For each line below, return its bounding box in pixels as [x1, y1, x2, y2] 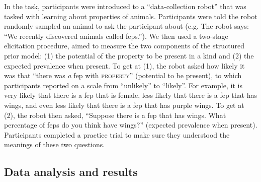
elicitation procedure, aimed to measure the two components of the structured [4, 40, 244, 51]
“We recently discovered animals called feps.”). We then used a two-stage [4, 30, 228, 41]
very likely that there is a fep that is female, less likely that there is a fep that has [4, 90, 257, 100]
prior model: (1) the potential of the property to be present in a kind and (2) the [4, 50, 254, 60]
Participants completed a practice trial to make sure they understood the [4, 129, 230, 140]
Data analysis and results [4, 164, 138, 179]
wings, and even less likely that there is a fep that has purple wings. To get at [4, 99, 244, 110]
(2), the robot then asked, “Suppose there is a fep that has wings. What [4, 109, 226, 120]
